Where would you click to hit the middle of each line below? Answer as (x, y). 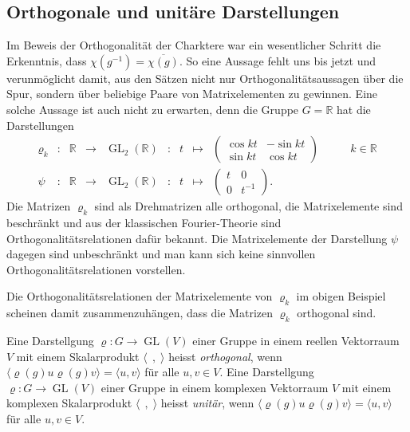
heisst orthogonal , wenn (225, 356)
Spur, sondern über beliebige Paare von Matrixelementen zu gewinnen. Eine (192, 94)
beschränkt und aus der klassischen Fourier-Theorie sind (144, 223)
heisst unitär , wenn (207, 403)
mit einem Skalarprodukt (78, 356)
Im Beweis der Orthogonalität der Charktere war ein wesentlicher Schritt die (194, 45)
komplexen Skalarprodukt (69, 403)
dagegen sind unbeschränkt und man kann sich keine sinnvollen (161, 254)
